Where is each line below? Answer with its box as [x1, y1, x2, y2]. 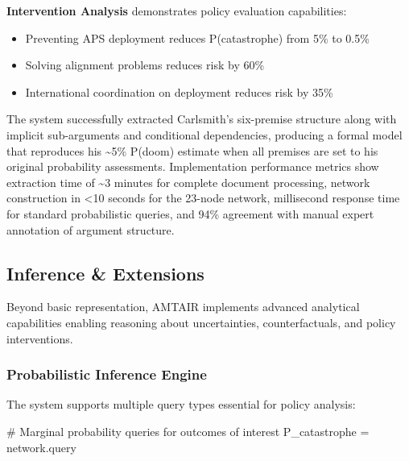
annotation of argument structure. [6, 221, 175, 238]
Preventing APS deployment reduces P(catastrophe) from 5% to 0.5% [25, 29, 370, 46]
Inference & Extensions [6, 260, 204, 285]
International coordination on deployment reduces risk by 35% [25, 83, 333, 100]
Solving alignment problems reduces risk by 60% [25, 56, 265, 73]
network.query [6, 438, 76, 455]
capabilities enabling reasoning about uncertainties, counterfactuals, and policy [6, 314, 396, 330]
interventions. [6, 330, 73, 347]
